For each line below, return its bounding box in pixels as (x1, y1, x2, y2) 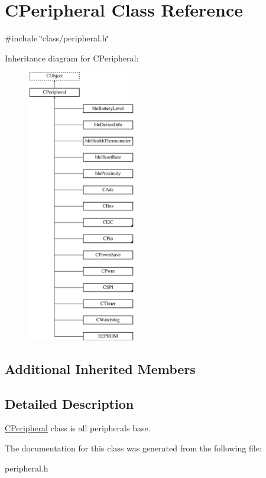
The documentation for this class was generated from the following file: (5, 442, 262, 454)
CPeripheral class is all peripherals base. (5, 422, 151, 434)
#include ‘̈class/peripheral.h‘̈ (5, 32, 109, 44)
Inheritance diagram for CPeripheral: (5, 51, 139, 64)
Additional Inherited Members (5, 359, 196, 378)
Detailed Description (5, 394, 134, 412)
